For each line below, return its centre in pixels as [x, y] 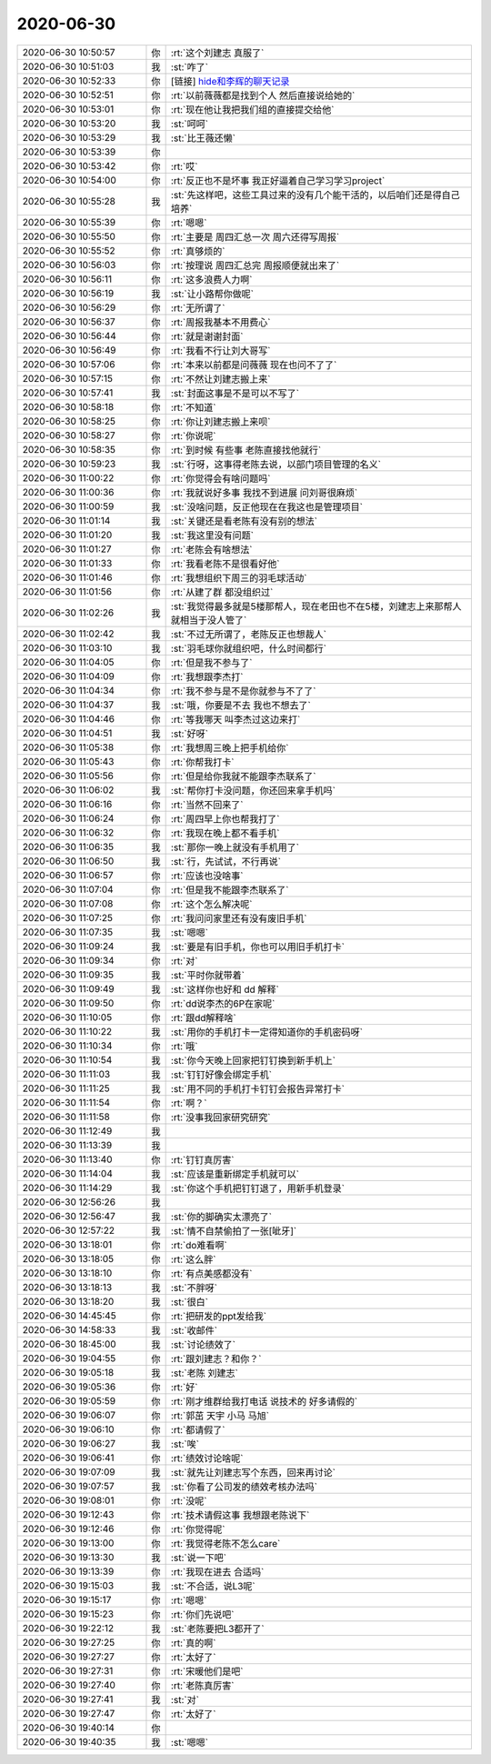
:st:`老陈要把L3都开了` [218, 1629]
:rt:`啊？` [189, 1103]
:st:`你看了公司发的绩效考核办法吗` [244, 1487]
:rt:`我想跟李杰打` [207, 677]
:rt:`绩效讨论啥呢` [207, 1458]
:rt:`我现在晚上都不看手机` [225, 833]
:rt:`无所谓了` [198, 307]
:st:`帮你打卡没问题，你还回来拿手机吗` [253, 790]
